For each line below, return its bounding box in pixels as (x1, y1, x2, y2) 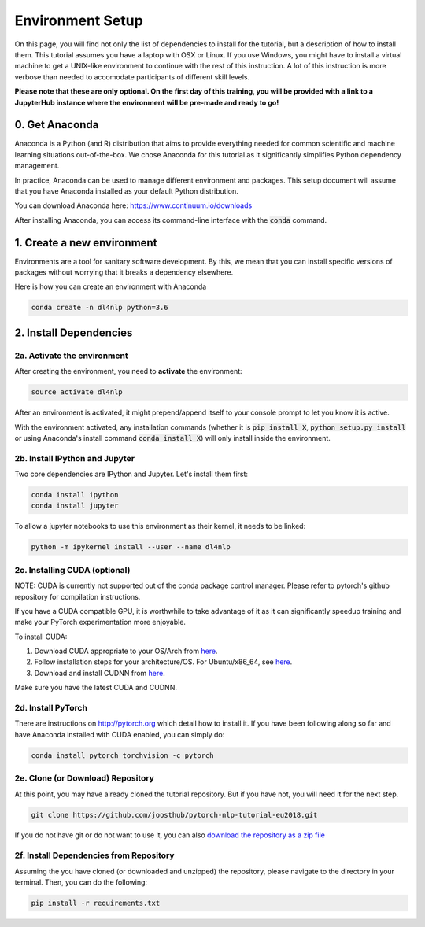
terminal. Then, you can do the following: (14, 877, 148, 887)
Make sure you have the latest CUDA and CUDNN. (14, 683, 177, 692)
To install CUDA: (14, 632, 68, 641)
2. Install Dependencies (14, 326, 133, 339)
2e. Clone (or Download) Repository (14, 773, 155, 784)
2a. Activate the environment (14, 350, 129, 361)
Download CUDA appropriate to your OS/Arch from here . (34, 646, 218, 656)
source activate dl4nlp (31, 388, 124, 397)
